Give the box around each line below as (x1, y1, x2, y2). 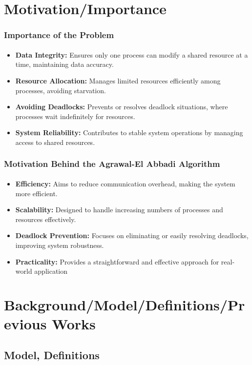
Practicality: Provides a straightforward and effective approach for (15, 256, 219, 266)
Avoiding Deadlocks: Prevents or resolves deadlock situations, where (15, 101, 228, 112)
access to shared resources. (15, 137, 95, 147)
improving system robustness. (15, 240, 104, 250)
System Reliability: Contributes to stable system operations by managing (15, 127, 243, 138)
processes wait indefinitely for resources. (15, 111, 135, 121)
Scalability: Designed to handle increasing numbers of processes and (15, 204, 223, 215)
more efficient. (15, 188, 58, 198)
